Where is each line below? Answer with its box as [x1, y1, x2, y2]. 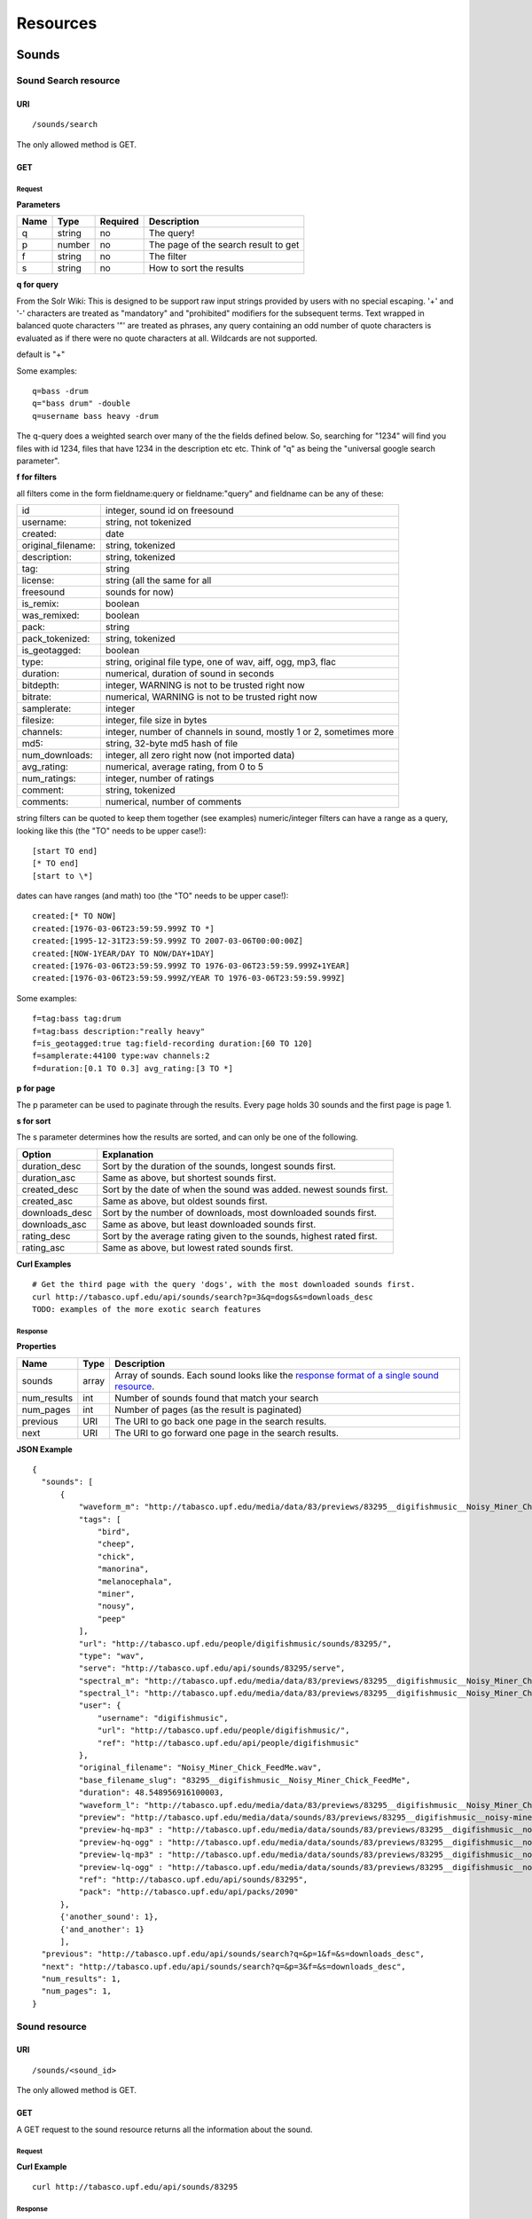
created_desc [21, 1183, 79, 1196]
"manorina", [98, 1564, 150, 1575]
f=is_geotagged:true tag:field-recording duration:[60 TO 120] [32, 1038, 313, 1048]
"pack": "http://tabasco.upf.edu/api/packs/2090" [78, 1887, 299, 1897]
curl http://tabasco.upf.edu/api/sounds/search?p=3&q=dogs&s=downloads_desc [32, 1291, 374, 1302]
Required [99, 216, 139, 228]
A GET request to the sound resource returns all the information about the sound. [16, 2124, 313, 2135]
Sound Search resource [16, 74, 121, 86]
